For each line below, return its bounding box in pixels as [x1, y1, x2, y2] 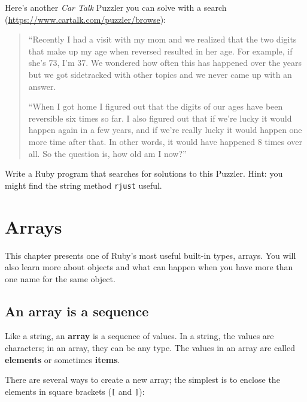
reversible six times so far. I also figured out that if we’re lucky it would [28, 111, 292, 124]
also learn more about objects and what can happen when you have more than [5, 261, 293, 273]
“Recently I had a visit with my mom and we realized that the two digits [28, 33, 297, 46]
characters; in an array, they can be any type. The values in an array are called [5, 341, 295, 354]
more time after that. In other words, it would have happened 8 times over [28, 135, 303, 147]
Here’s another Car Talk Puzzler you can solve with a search [5, 1, 227, 13]
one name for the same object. [5, 272, 115, 285]
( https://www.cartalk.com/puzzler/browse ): [5, 13, 166, 25]
